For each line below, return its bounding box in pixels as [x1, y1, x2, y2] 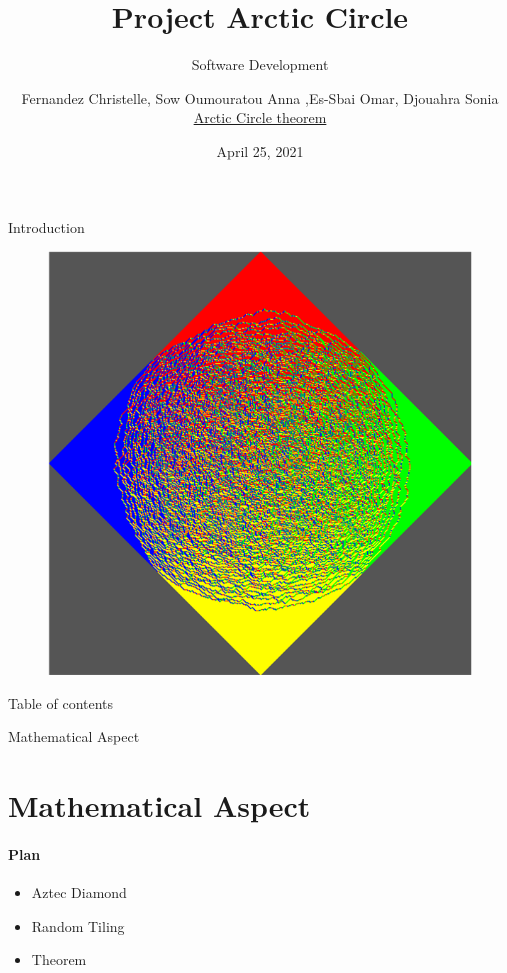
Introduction [8, 216, 85, 237]
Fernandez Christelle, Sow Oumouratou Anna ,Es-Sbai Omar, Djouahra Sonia [21, 87, 499, 108]
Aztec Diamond [31, 882, 127, 903]
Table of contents [8, 692, 114, 713]
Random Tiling [31, 915, 125, 936]
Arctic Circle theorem [193, 107, 327, 128]
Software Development [191, 54, 329, 75]
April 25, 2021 [216, 140, 304, 161]
